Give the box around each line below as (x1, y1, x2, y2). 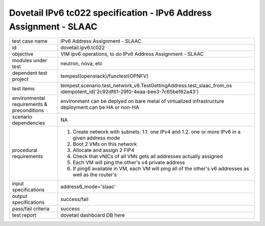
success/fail (60, 196, 89, 203)
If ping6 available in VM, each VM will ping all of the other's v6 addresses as (73, 165, 249, 172)
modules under (12, 57, 47, 64)
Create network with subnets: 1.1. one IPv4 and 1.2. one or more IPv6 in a (73, 128, 240, 135)
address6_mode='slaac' (60, 183, 116, 190)
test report (12, 212, 37, 219)
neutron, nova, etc (60, 60, 103, 67)
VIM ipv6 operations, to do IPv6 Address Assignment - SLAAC (60, 50, 204, 57)
